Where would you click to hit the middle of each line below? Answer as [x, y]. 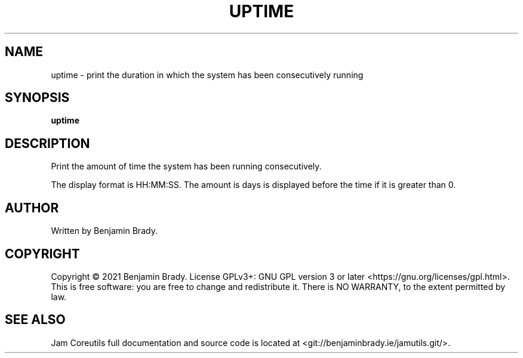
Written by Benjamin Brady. [104, 231]
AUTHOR [32, 208]
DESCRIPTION [47, 143]
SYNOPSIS [37, 98]
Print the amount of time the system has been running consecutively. [186, 166]
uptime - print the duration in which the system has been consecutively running [207, 75]
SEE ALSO [35, 320]
